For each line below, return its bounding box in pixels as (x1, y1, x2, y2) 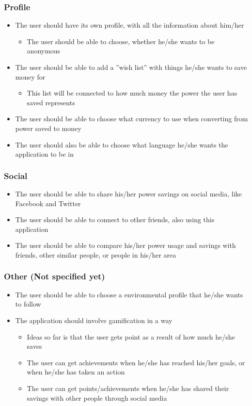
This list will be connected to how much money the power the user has (27, 88, 237, 98)
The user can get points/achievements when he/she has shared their (27, 383, 229, 393)
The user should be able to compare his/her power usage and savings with (15, 240, 236, 250)
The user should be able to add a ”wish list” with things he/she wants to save (15, 62, 247, 72)
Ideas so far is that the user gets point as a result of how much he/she (27, 331, 235, 341)
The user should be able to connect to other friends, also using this (15, 214, 215, 225)
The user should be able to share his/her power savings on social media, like (15, 188, 242, 198)
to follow (15, 299, 41, 309)
